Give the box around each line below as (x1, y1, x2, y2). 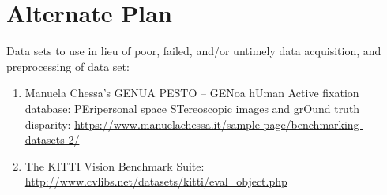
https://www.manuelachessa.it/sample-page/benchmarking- (74, 115, 363, 132)
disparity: (24, 115, 71, 132)
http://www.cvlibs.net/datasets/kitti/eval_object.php (24, 173, 287, 189)
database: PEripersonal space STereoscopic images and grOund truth (24, 99, 360, 116)
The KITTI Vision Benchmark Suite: (24, 157, 205, 174)
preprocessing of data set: (6, 58, 130, 74)
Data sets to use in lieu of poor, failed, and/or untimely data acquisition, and (6, 43, 381, 59)
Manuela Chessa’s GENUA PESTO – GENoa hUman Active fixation (24, 84, 359, 101)
